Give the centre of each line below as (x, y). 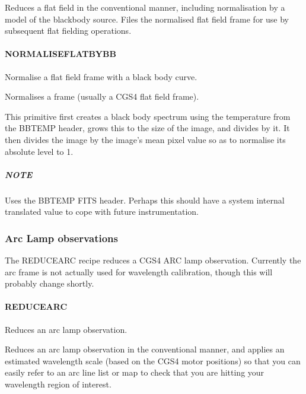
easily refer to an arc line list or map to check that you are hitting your (135, 372)
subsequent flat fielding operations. (68, 31)
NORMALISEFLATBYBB (60, 54)
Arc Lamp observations (61, 238)
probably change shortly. (50, 283)
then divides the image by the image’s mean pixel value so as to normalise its (145, 139)
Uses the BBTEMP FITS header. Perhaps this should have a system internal (145, 200)
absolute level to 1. (39, 151)
